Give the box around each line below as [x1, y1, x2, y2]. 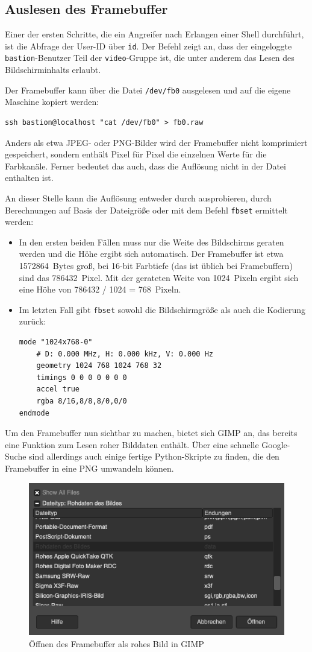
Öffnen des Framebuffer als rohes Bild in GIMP [29, 638, 204, 650]
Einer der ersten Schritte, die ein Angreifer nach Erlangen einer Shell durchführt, [5, 28, 304, 40]
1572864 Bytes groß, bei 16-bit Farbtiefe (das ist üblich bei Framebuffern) [19, 259, 293, 271]
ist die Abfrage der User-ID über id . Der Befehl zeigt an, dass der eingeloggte [5, 39, 292, 52]
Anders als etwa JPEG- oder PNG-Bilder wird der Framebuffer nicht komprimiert [5, 136, 308, 148]
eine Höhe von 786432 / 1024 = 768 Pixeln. [19, 283, 181, 296]
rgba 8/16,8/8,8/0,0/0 [36, 396, 127, 405]
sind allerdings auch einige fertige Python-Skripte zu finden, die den [29, 450, 279, 463]
